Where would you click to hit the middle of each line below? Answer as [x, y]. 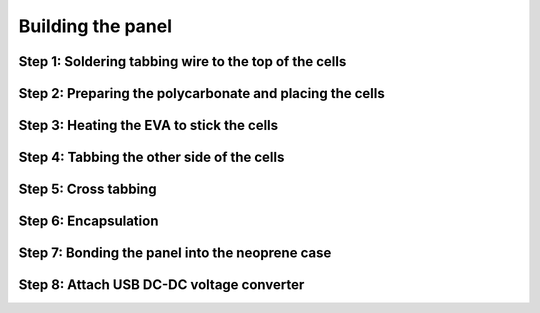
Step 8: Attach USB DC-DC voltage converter [161, 285]
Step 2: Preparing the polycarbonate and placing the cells [201, 93]
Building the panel [95, 26]
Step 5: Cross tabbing [87, 189]
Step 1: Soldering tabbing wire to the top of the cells [182, 61]
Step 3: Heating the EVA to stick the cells [148, 125]
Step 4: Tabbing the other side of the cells [151, 157]
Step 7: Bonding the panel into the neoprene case [175, 253]
